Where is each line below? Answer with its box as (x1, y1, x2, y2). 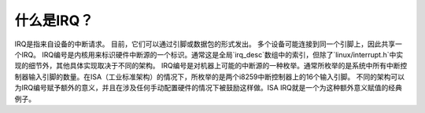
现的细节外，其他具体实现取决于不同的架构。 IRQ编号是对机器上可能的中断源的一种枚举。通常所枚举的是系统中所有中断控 (14, 61, 408, 71)
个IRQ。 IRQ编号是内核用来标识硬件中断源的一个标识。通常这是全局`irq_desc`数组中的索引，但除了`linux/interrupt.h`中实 (14, 49, 404, 59)
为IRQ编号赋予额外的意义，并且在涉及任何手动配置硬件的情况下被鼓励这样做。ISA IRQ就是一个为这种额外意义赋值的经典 (14, 83, 403, 93)
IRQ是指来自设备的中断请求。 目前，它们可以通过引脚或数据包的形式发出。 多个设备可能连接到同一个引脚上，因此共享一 (14, 39, 403, 49)
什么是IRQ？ (14, 12, 94, 29)
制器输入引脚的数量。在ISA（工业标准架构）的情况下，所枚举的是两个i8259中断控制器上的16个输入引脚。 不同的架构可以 (14, 71, 405, 82)
